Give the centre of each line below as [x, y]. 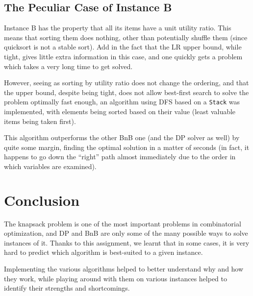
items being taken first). [40, 121]
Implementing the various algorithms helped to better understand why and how [124, 269]
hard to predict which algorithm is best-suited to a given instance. [103, 252]
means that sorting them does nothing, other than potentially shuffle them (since [126, 37]
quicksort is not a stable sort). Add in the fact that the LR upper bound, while [123, 47]
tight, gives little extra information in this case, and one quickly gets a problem [123, 56]
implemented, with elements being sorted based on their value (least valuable [120, 111]
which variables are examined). [50, 166]
